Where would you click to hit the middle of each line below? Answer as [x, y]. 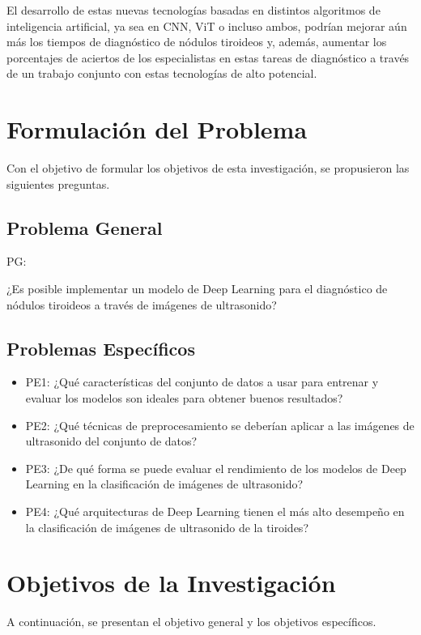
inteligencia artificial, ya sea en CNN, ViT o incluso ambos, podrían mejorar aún [207, 26]
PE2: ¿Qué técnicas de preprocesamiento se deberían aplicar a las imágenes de [220, 425]
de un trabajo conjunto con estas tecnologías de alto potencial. [162, 73]
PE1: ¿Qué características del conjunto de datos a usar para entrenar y [202, 382]
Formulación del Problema [157, 129]
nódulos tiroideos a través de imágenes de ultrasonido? [142, 304]
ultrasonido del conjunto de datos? [111, 441]
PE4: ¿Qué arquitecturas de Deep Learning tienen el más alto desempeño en [215, 511]
